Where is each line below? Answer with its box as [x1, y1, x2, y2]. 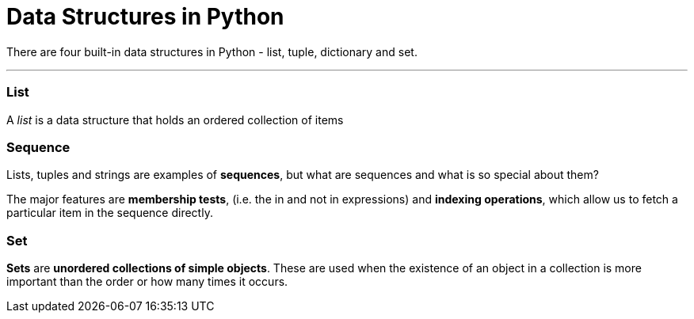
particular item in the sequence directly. [6, 206, 213, 220]
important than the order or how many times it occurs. [6, 275, 288, 288]
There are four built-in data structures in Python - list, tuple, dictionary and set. [6, 44, 418, 59]
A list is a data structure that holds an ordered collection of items [6, 112, 344, 127]
